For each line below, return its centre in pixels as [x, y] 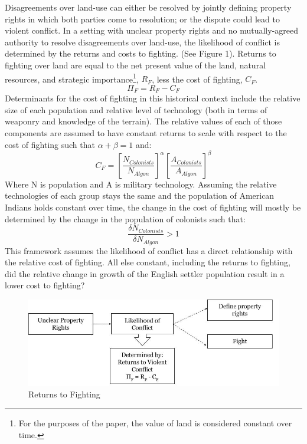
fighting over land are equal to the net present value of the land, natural [135, 65]
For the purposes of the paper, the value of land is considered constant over [155, 423]
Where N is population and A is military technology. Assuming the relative [141, 184]
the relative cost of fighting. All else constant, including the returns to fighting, [148, 262]
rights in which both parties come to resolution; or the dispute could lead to [142, 19]
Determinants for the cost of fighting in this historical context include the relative [153, 98]
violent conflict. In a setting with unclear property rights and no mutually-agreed [151, 30]
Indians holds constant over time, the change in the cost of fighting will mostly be [153, 207]
